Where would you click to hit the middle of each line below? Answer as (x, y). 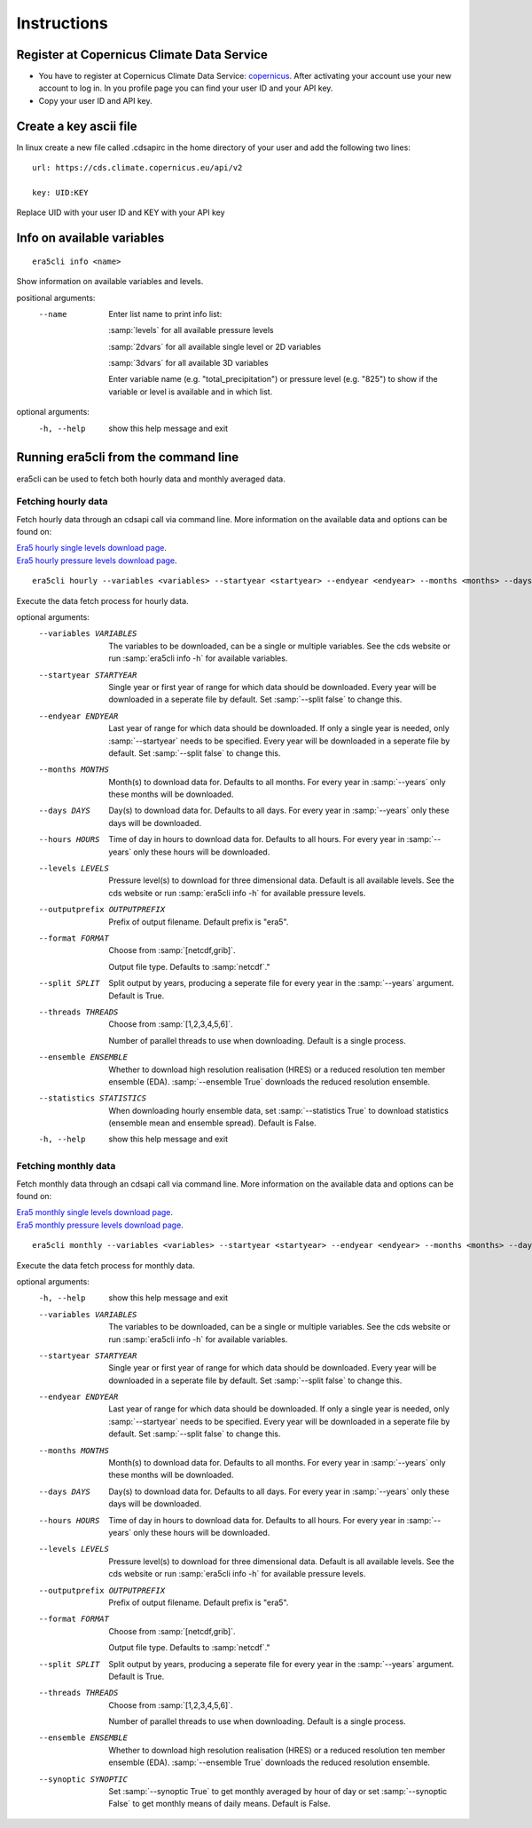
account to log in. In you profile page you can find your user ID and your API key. (186, 88)
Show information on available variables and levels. (110, 282)
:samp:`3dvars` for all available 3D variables (189, 363)
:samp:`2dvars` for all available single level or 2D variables (215, 346)
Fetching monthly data (66, 1166)
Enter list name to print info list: (165, 314)
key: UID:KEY (60, 192)
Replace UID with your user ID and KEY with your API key (121, 212)
